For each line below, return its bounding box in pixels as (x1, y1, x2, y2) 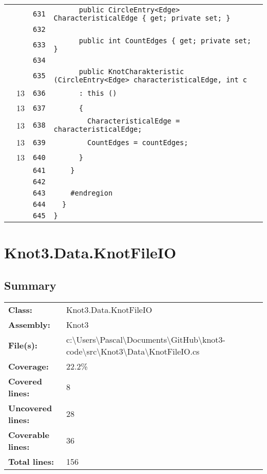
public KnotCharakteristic (79, 67, 184, 76)
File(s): (8, 339, 37, 352)
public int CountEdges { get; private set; (79, 37, 252, 45)
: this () (79, 89, 117, 97)
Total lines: (8, 455, 54, 467)
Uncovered (8, 401, 52, 414)
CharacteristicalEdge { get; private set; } (53, 14, 231, 22)
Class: (8, 303, 32, 315)
